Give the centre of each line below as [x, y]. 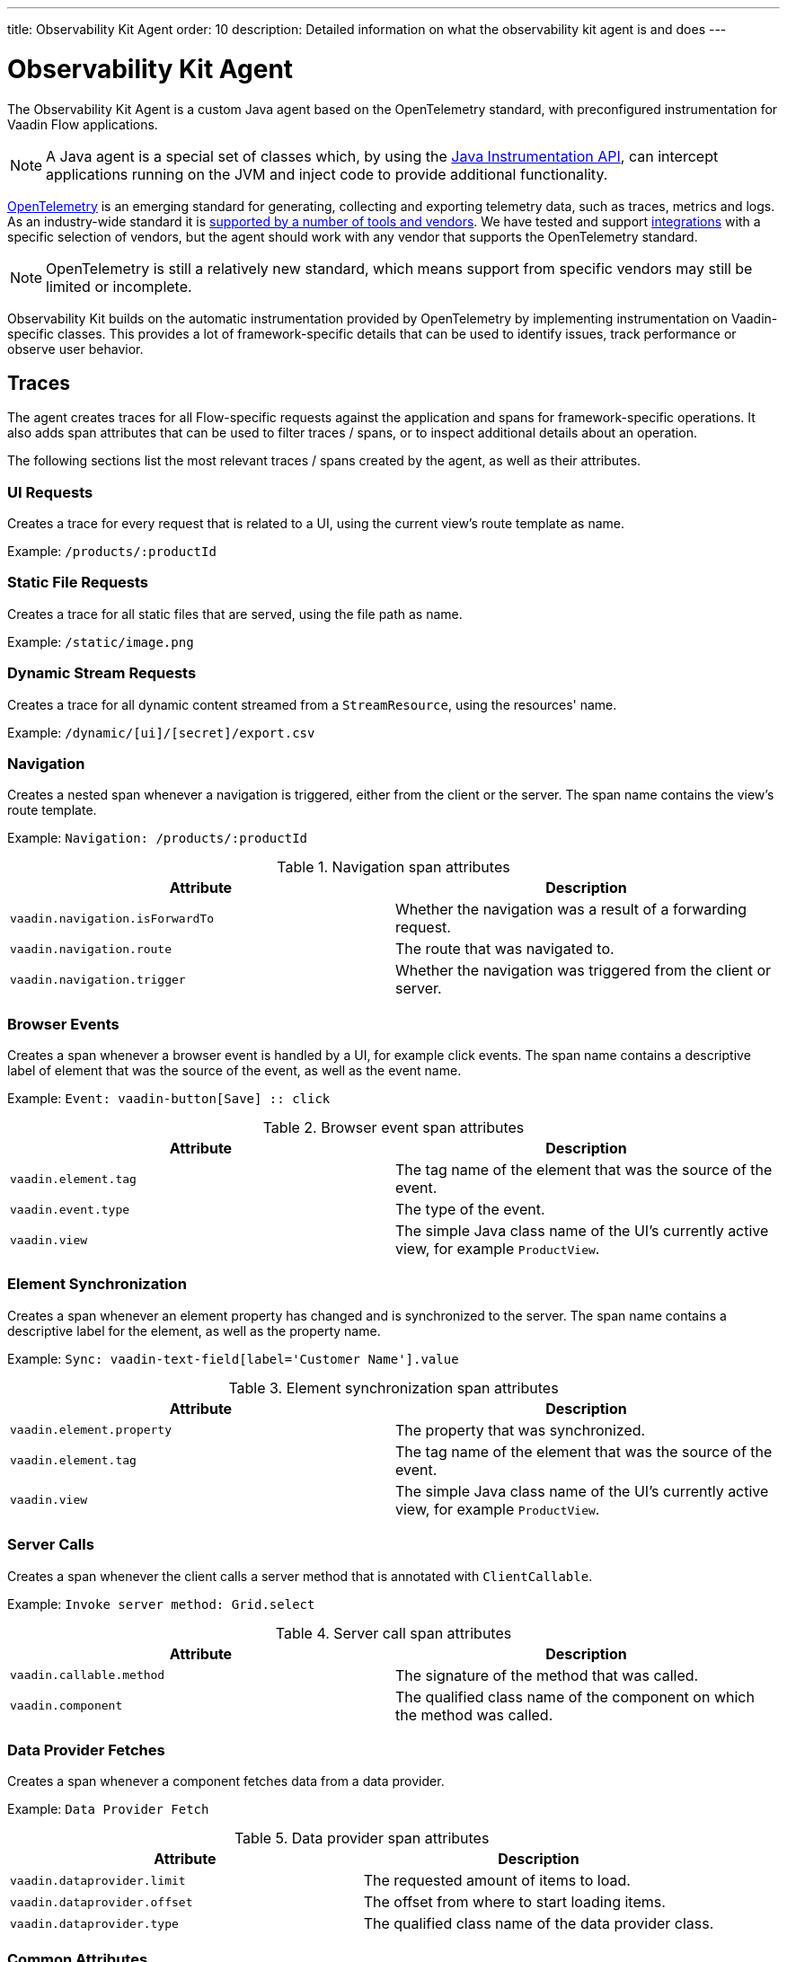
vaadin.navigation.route [91, 949]
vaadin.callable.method [88, 1675]
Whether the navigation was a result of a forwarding [571, 910]
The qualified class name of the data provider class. [539, 1924]
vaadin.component [66, 1706]
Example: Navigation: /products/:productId [157, 838]
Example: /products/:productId [112, 552]
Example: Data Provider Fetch [108, 1809]
